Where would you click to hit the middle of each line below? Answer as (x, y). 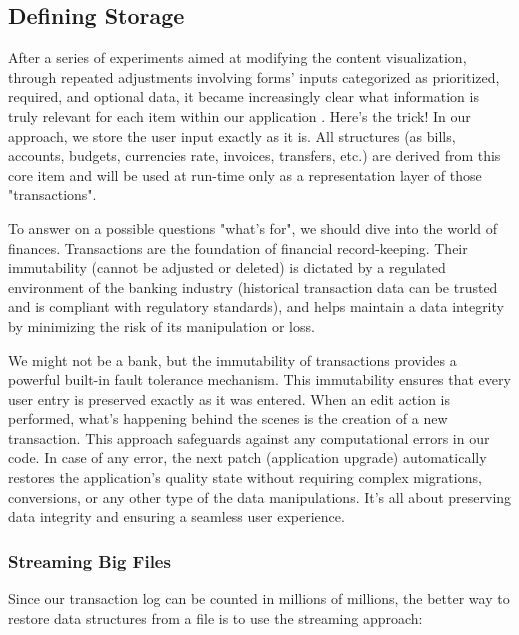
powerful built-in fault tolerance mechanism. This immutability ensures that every (259, 379)
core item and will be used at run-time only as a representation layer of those (245, 174)
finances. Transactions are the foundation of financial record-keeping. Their (238, 247)
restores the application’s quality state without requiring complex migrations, (245, 477)
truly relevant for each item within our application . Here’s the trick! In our (239, 115)
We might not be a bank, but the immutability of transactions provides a (232, 359)
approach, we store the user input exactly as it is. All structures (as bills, (232, 135)
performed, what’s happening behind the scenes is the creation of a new (228, 418)
